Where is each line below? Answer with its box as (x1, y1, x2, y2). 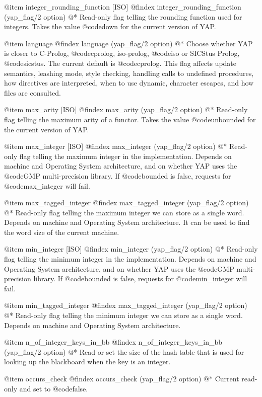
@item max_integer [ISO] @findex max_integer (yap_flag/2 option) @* (4, 141, 227, 151)
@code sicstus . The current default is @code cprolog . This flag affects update (4, 57, 237, 68)
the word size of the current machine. (4, 226, 119, 237)
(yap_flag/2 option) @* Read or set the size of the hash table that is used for (4, 346, 244, 357)
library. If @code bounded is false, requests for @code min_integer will (33, 273, 247, 284)
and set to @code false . (19, 383, 88, 393)
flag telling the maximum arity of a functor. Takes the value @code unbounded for (4, 114, 256, 124)
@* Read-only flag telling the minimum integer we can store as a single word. (4, 310, 243, 321)
